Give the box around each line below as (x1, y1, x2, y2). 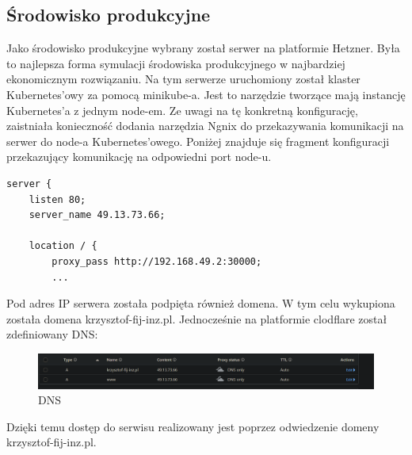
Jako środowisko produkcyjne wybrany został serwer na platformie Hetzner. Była (6, 40, 400, 56)
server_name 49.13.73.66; (29, 209, 166, 221)
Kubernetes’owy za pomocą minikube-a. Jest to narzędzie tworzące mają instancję (6, 86, 406, 102)
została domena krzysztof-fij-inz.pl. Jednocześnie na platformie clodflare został (6, 310, 387, 327)
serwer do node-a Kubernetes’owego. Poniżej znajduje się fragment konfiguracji (6, 132, 390, 149)
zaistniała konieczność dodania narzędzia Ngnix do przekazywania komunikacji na (6, 117, 404, 134)
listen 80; (29, 193, 86, 205)
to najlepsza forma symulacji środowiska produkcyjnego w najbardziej (6, 55, 345, 71)
